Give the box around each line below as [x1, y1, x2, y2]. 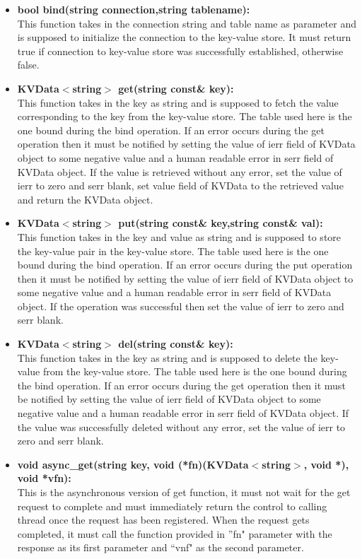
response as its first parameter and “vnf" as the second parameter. [17, 540, 304, 555]
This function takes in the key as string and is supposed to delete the [17, 350, 317, 365]
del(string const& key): [118, 336, 233, 351]
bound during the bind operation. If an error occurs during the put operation [17, 257, 353, 272]
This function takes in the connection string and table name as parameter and [17, 16, 356, 30]
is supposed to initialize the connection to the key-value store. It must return [17, 30, 351, 45]
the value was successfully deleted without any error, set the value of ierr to [17, 419, 346, 434]
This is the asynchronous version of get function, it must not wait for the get [17, 485, 351, 499]
